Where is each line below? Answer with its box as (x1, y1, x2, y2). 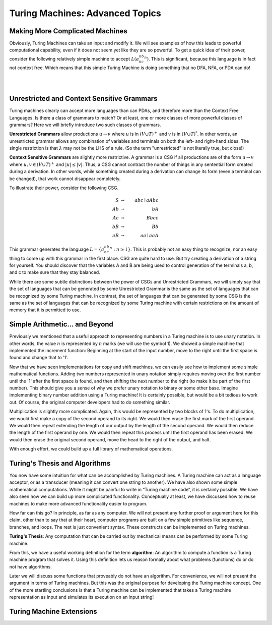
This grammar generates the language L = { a (9, 246, 104, 252)
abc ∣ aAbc (134, 197, 159, 203)
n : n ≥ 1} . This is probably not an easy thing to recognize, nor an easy (109, 246, 258, 252)
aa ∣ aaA (140, 233, 159, 239)
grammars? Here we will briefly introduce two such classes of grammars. (9, 122, 161, 128)
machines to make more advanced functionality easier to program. (9, 500, 148, 506)
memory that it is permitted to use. (9, 307, 81, 313)
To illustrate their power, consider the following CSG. (9, 185, 119, 191)
